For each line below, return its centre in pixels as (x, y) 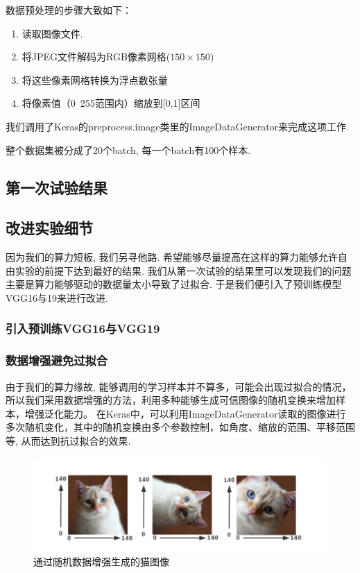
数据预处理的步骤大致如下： (69, 10)
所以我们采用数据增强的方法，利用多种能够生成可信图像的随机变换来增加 (171, 400)
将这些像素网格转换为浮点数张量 (95, 79)
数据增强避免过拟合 (57, 360)
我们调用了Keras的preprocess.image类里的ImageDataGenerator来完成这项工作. (177, 126)
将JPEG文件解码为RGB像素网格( (96, 57)
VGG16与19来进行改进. (57, 297)
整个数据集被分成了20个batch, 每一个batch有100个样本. (128, 149)
